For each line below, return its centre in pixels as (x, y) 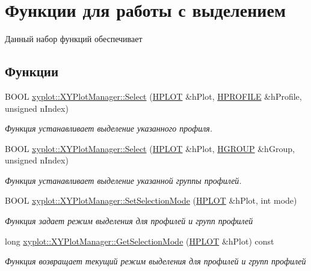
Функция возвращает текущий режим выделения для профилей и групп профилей (155, 261)
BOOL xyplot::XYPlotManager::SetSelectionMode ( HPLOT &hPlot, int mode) (151, 200)
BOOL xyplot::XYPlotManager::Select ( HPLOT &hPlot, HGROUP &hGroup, (150, 148)
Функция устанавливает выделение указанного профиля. (109, 128)
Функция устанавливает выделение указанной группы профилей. (123, 180)
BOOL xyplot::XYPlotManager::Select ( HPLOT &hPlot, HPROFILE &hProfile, (153, 96)
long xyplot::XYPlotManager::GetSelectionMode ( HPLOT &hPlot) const (140, 241)
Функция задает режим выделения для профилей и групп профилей (129, 221)
